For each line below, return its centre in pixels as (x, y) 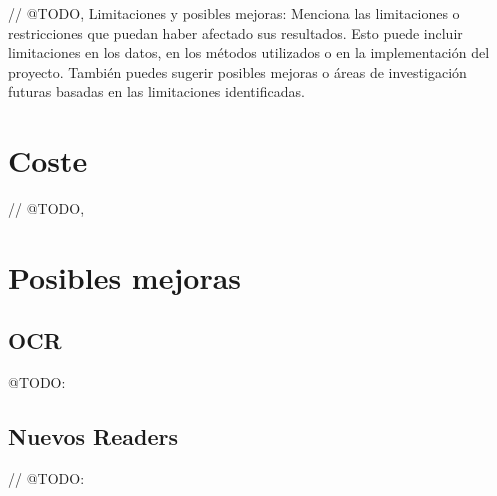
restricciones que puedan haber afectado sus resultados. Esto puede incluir (235, 32)
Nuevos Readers (93, 436)
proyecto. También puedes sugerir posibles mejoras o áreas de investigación (237, 71)
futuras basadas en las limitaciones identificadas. (156, 91)
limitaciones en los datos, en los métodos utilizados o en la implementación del (249, 52)
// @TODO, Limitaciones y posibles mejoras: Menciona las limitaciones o (234, 13)
